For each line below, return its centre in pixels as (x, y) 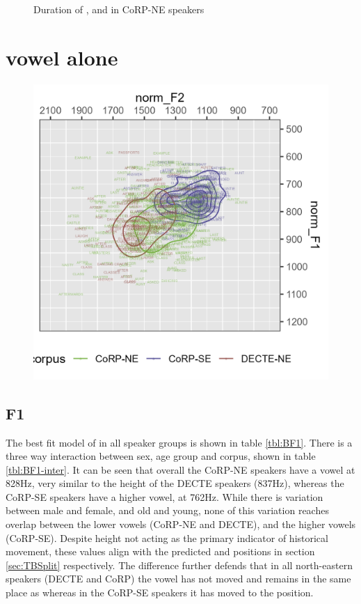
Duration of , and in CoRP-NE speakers (119, 9)
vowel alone (62, 57)
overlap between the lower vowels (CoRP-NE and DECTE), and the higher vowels (181, 524)
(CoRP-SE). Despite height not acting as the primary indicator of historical (167, 537)
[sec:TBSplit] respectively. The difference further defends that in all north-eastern (179, 565)
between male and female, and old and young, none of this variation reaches (167, 510)
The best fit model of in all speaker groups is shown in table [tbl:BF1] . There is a (179, 442)
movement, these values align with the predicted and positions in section (160, 551)
